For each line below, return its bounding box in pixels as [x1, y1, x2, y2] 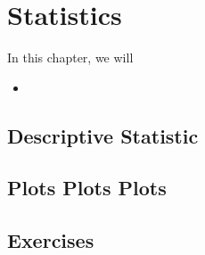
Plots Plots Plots [7, 174, 167, 202]
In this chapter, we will [7, 48, 134, 67]
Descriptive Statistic [7, 121, 199, 149]
